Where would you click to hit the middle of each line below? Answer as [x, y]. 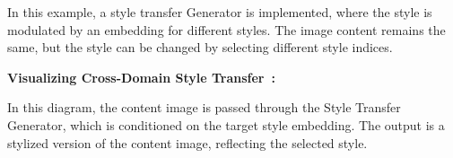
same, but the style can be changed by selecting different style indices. [200, 47]
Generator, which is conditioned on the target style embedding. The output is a [226, 124]
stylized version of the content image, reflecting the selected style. [187, 142]
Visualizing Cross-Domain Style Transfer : [141, 77]
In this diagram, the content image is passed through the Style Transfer [204, 107]
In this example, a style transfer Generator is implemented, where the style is [220, 12]
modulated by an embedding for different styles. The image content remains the [226, 29]
